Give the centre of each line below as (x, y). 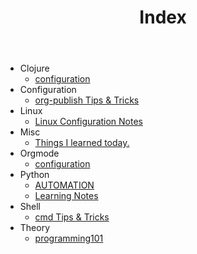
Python (34, 175)
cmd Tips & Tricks (72, 217)
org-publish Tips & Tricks (87, 100)
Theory (35, 228)
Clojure (34, 68)
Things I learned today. (82, 143)
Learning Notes (66, 196)
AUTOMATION (64, 185)
